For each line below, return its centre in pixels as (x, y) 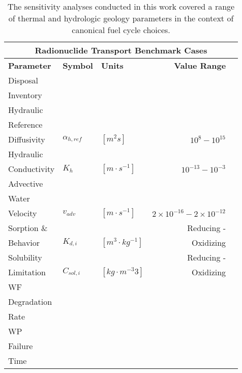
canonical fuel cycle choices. (121, 30)
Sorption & (28, 228)
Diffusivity (27, 139)
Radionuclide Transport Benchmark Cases (121, 50)
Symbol (78, 65)
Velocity (23, 213)
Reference (25, 124)
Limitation (27, 272)
